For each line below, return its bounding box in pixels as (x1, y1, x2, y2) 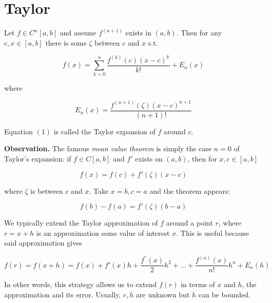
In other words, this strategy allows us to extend (4, 279, 157, 290)
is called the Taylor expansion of (53, 126, 156, 136)
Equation (4, 126, 33, 136)
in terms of (181, 279, 215, 290)
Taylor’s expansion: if (4, 153, 71, 164)
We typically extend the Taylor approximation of (4, 217, 158, 228)
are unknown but (136, 289, 190, 300)
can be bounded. (198, 289, 250, 300)
